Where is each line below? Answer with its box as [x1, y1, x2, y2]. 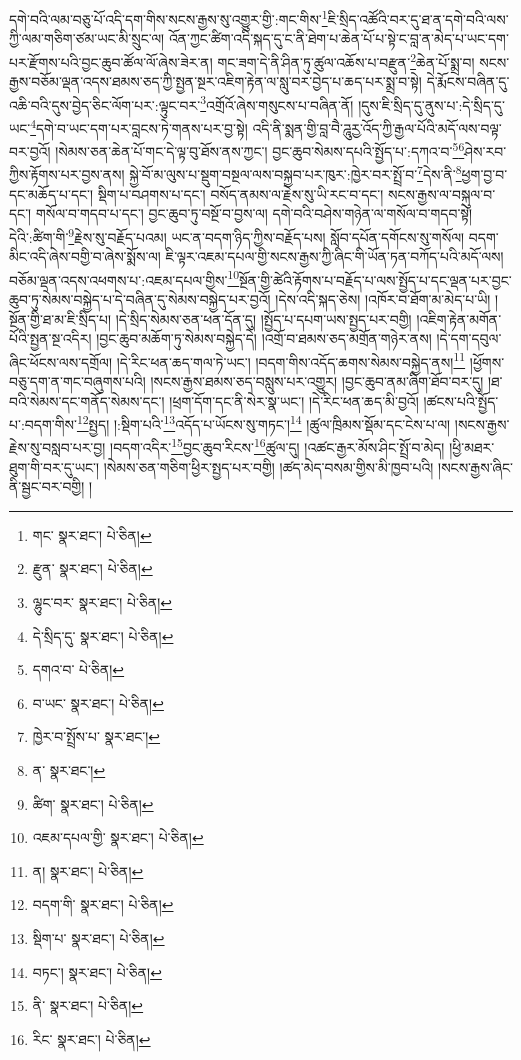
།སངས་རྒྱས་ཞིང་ [438, 456, 513, 477]
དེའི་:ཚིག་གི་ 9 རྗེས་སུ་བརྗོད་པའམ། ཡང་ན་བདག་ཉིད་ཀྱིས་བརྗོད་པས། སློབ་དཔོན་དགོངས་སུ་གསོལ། [9, 223, 465, 247]
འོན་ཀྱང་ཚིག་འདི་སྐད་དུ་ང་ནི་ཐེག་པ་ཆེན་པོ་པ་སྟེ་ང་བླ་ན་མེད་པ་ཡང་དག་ [168, 28, 509, 49]
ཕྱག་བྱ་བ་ [461, 164, 508, 185]
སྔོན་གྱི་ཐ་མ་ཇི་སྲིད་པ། [9, 308, 112, 329]
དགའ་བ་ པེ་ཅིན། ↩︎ [32, 659, 125, 680]
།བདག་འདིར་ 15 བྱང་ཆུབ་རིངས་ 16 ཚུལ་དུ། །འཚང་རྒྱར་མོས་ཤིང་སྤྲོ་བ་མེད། [110, 434, 445, 458]
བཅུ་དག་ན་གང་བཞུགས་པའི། [9, 371, 146, 391]
